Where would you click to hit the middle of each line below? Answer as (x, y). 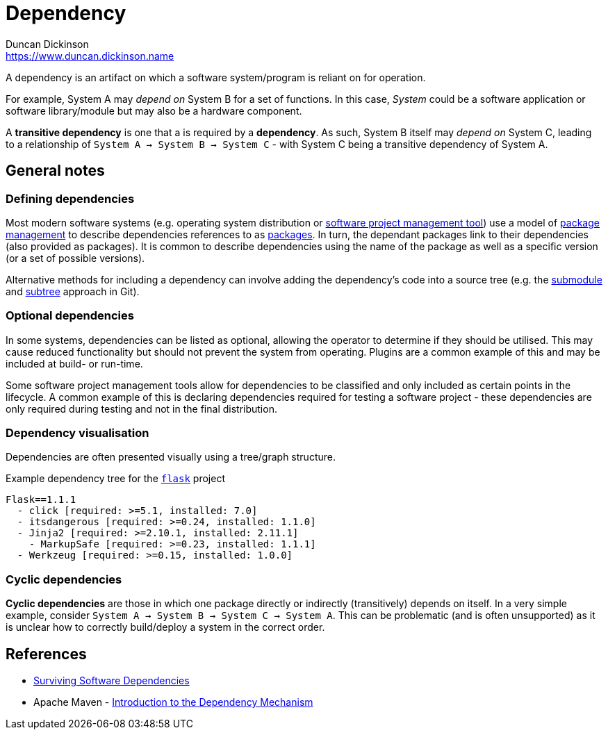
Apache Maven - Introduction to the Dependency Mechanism (173, 702)
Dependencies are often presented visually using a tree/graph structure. (171, 457)
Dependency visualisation (77, 433)
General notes (55, 171)
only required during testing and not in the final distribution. (141, 408)
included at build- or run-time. (74, 363)
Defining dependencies (70, 198)
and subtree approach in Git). (73, 291)
